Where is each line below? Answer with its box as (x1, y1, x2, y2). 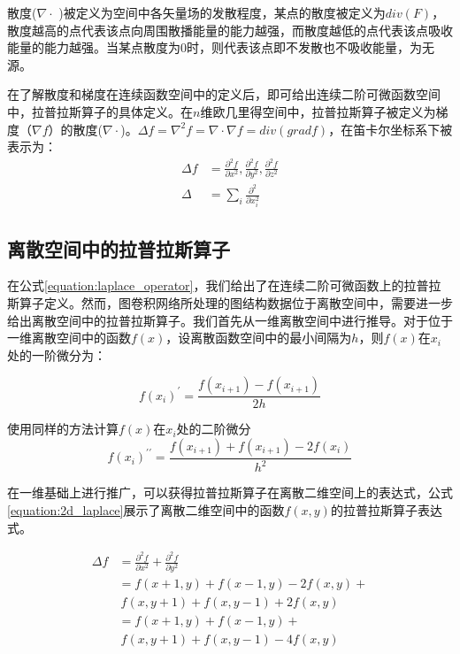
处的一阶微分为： (7, 345, 106, 364)
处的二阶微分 (176, 419, 251, 438)
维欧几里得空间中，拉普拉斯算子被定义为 (200, 102, 436, 120)
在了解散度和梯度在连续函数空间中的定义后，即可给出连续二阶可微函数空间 (7, 85, 441, 104)
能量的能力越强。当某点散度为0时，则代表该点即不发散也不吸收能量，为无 (7, 38, 434, 57)
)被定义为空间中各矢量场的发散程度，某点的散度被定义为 (58, 4, 386, 21)
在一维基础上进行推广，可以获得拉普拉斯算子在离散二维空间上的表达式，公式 (7, 483, 453, 502)
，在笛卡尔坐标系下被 (328, 119, 453, 138)
